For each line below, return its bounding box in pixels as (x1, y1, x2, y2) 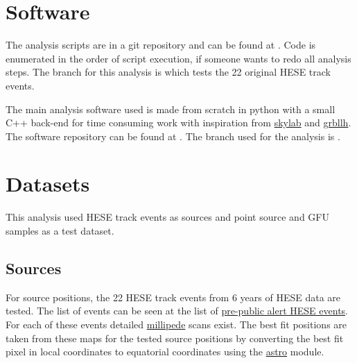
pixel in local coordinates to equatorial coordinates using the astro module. (6, 344, 324, 359)
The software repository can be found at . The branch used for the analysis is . (6, 128, 340, 143)
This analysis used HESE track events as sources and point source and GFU (6, 210, 329, 224)
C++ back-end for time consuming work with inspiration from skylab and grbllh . (6, 115, 351, 130)
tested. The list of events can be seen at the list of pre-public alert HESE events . (6, 303, 349, 318)
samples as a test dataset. (6, 223, 114, 237)
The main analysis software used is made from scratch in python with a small (6, 101, 336, 116)
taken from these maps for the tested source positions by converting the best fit (6, 330, 344, 345)
